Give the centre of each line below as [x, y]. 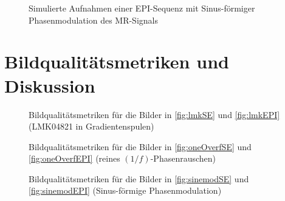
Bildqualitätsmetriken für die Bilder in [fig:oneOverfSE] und [140, 146]
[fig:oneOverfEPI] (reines [74, 158]
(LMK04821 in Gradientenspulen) [91, 126]
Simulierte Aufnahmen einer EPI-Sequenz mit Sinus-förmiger [142, 8]
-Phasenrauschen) [183, 158]
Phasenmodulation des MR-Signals [93, 20]
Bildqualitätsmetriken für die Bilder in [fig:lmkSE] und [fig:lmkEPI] [154, 114]
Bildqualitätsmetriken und [117, 61]
